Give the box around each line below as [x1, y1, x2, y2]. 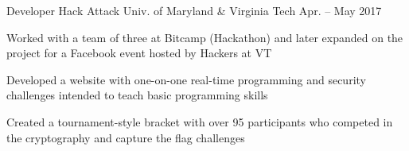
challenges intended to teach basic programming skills [6, 87, 268, 103]
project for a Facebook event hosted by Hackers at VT [6, 45, 272, 61]
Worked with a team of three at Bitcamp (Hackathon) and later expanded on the [6, 29, 403, 45]
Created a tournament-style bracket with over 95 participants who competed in [6, 113, 393, 130]
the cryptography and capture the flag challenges [6, 129, 245, 145]
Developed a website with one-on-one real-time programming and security [6, 71, 366, 87]
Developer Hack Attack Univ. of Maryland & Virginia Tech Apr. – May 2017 [6, 2, 382, 18]
